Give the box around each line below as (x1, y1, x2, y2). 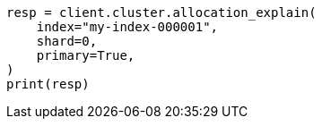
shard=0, (36, 34, 98, 48)
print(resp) (6, 77, 90, 91)
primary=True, (36, 48, 135, 63)
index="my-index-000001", (36, 20, 219, 34)
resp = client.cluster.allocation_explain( (6, 5, 317, 20)
